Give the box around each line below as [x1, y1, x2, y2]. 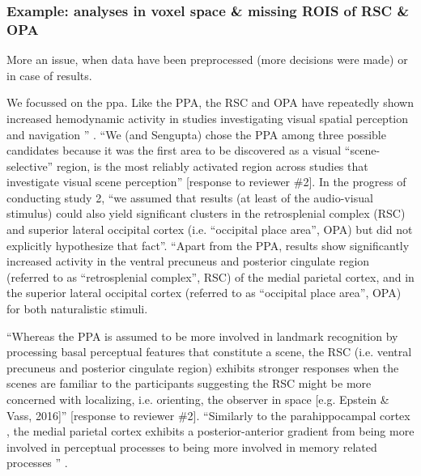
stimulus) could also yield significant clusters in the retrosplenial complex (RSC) [6, 205, 406, 222]
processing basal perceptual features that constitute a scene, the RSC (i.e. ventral [6, 343, 412, 360]
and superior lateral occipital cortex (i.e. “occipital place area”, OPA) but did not [6, 221, 413, 238]
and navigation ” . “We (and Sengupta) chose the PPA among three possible [6, 125, 386, 142]
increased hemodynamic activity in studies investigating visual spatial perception [6, 109, 409, 126]
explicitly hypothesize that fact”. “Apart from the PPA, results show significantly [6, 236, 410, 253]
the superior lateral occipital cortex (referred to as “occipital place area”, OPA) [6, 284, 402, 301]
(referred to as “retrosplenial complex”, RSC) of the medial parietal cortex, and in [6, 268, 415, 285]
